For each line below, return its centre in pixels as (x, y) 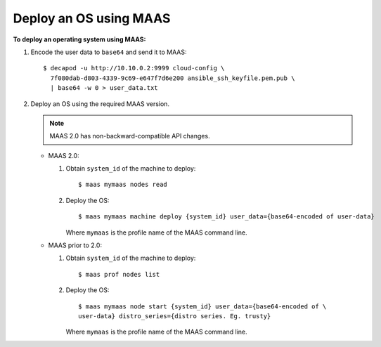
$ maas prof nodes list (119, 274)
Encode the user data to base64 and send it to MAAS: (109, 52)
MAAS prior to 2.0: (75, 245)
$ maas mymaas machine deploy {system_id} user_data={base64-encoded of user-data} (227, 217)
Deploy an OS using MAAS (92, 18)
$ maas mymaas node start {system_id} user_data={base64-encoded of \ (202, 306)
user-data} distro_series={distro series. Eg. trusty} (175, 316)
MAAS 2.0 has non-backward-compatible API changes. (130, 136)
